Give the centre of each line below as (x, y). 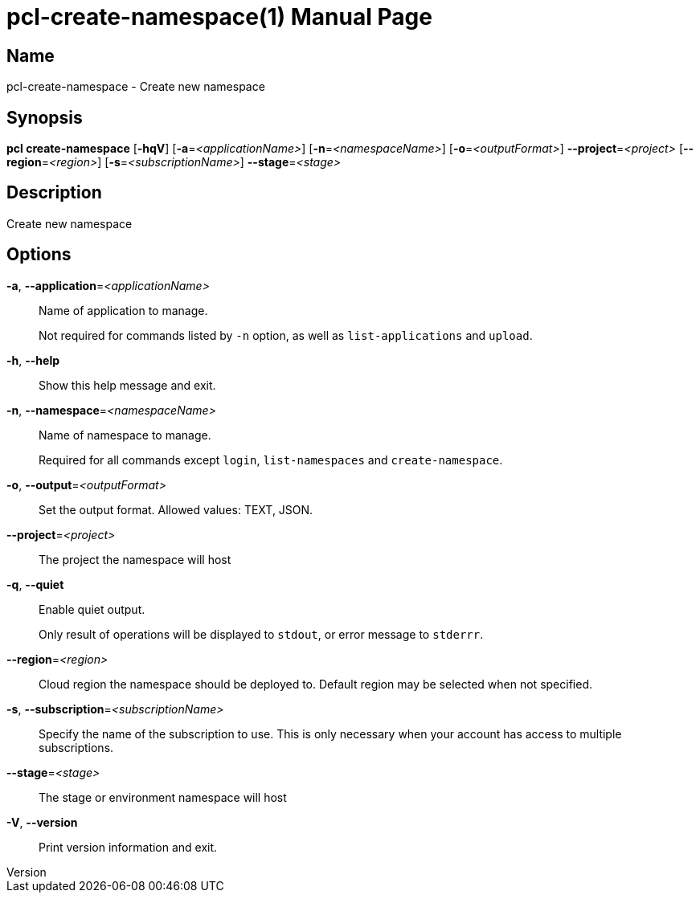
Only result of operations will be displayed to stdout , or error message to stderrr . (261, 634)
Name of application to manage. (123, 310)
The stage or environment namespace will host (163, 797)
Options (39, 255)
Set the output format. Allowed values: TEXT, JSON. (176, 509)
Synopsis (45, 117)
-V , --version (42, 822)
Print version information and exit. (128, 847)
